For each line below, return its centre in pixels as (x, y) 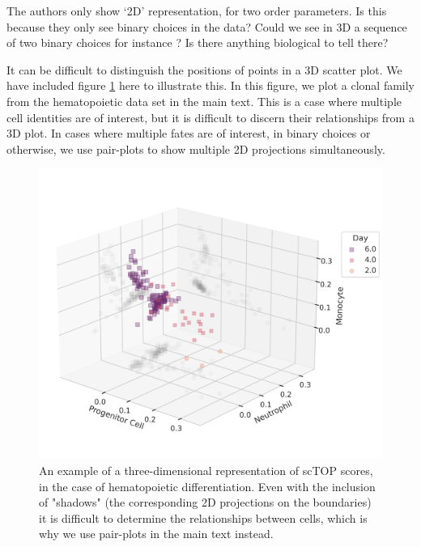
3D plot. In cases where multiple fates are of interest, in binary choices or (189, 133)
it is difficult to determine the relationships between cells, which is (203, 517)
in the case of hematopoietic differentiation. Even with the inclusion (207, 486)
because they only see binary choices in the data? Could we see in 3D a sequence (207, 26)
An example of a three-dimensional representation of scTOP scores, (206, 470)
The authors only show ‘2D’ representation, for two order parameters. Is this (197, 11)
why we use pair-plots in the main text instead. (156, 534)
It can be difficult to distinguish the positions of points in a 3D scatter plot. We (204, 69)
